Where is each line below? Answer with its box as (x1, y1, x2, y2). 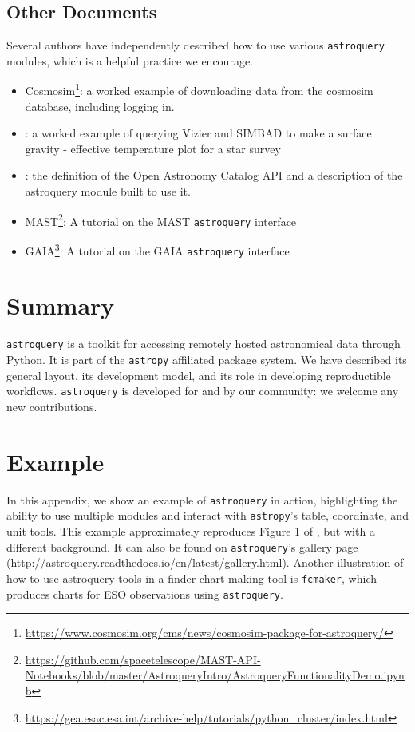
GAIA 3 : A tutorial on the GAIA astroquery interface (25, 239, 290, 259)
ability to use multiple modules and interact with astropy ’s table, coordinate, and (6, 507, 409, 524)
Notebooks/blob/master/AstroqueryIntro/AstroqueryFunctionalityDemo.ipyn (25, 667, 405, 683)
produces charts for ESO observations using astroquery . (6, 585, 283, 602)
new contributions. (6, 398, 97, 414)
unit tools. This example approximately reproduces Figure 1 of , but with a (6, 523, 375, 540)
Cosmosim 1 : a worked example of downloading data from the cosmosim (25, 80, 373, 99)
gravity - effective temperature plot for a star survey (25, 140, 281, 156)
